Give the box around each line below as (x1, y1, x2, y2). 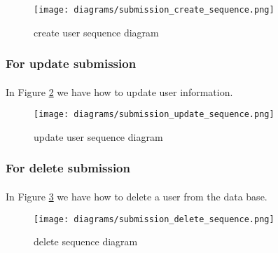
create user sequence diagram (34, 25, 159, 39)
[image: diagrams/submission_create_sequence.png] (34, 5, 274, 15)
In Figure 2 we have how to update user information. (6, 84, 233, 99)
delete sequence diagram (34, 234, 138, 249)
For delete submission (6, 159, 130, 177)
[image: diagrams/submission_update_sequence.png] (34, 109, 274, 120)
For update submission (6, 55, 137, 72)
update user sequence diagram (34, 129, 163, 144)
